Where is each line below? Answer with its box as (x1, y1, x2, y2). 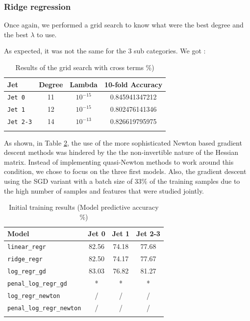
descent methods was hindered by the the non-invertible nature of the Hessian (4, 147, 239, 157)
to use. (36, 29, 57, 39)
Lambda (70, 79, 98, 89)
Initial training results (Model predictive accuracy (9, 202, 159, 212)
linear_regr (7, 244, 46, 251)
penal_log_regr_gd (7, 280, 67, 287)
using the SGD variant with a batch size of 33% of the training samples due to (4, 176, 240, 186)
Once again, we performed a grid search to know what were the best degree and (4, 20, 244, 30)
